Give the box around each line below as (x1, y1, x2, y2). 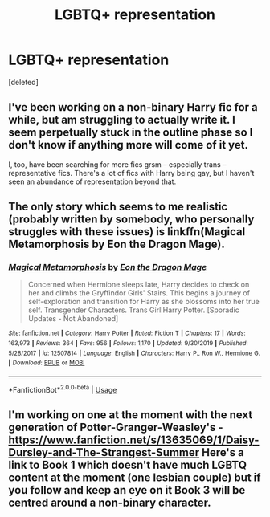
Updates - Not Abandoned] (27, 314, 119, 324)
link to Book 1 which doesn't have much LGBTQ (8, 458, 247, 472)
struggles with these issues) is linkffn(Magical (8, 225, 246, 238)
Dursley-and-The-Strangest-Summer (8, 446, 200, 459)
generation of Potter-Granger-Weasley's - (8, 421, 223, 434)
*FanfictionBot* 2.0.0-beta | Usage (8, 384, 117, 394)
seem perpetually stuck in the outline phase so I (8, 126, 253, 140)
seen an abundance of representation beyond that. (8, 177, 177, 186)
